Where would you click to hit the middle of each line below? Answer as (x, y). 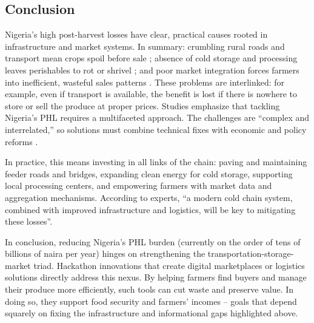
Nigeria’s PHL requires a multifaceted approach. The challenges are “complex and (157, 117)
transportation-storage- (251, 253)
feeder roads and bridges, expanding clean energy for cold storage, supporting (149, 173)
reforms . (22, 141)
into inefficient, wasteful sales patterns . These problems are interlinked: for (145, 82)
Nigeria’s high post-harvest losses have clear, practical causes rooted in (136, 34)
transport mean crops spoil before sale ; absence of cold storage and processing (151, 58)
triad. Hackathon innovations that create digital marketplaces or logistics (169, 265)
